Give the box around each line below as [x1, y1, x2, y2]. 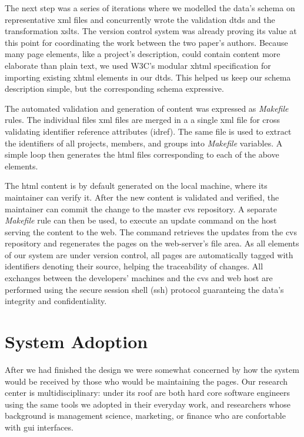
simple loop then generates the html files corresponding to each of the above [5, 148, 279, 161]
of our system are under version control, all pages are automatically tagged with [5, 248, 293, 261]
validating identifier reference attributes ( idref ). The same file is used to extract [5, 125, 292, 137]
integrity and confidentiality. [5, 295, 107, 307]
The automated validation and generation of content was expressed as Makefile [5, 102, 289, 114]
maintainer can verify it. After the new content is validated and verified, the [5, 191, 279, 203]
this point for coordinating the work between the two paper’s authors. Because [5, 36, 288, 48]
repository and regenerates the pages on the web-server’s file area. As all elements [5, 237, 299, 249]
